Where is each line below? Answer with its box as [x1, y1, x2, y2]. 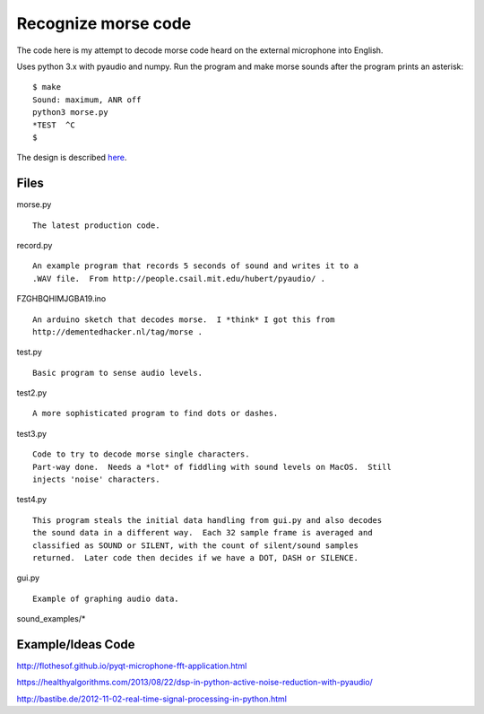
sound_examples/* [16, 614, 86, 624]
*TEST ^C [32, 119, 75, 130]
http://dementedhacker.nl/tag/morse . [32, 327, 203, 336]
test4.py [16, 494, 48, 505]
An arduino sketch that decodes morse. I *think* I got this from [32, 314, 335, 325]
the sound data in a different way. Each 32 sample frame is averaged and [32, 527, 373, 538]
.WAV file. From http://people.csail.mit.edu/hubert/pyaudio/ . [32, 274, 326, 283]
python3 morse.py [32, 108, 108, 118]
